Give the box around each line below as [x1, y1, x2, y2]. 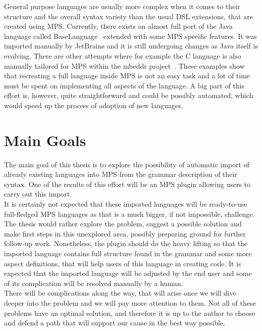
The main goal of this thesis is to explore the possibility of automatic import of [4, 159, 249, 169]
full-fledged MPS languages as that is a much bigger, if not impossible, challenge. [4, 208, 255, 219]
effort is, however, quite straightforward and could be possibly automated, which [4, 90, 253, 101]
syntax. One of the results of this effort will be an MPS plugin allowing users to [4, 178, 251, 189]
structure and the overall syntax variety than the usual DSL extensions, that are [4, 11, 253, 21]
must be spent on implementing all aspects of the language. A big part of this [4, 80, 245, 90]
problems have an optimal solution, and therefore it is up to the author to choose [4, 307, 255, 318]
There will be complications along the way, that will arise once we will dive [4, 288, 236, 298]
